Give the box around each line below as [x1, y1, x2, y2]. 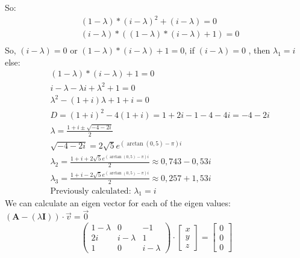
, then [248, 44, 270, 57]
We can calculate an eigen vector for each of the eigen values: [5, 197, 231, 209]
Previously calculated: [50, 186, 131, 195]
